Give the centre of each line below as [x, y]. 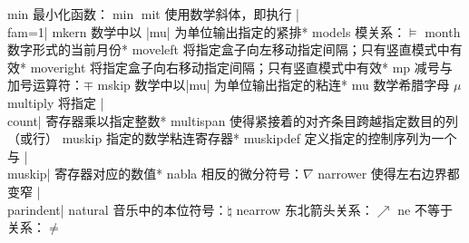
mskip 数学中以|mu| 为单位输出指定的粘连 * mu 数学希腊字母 [274, 85]
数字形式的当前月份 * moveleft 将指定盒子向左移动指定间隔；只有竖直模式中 [229, 49]
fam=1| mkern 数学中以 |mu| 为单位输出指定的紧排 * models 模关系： [207, 31]
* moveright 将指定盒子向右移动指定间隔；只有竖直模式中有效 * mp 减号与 [236, 67]
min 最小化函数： [58, 14]
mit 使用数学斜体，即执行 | [220, 14]
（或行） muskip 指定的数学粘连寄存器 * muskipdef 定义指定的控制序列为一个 [232, 138]
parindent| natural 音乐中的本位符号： [117, 209]
